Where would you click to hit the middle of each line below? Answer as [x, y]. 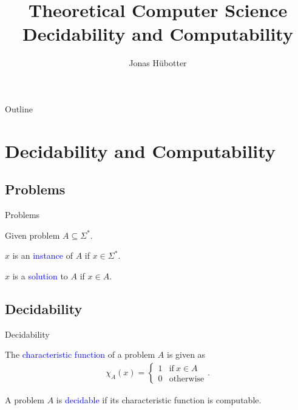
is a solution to [40, 275]
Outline [19, 108]
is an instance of [43, 255]
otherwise [187, 379]
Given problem [32, 235]
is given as [186, 354]
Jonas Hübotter [158, 63]
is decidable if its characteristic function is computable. [159, 399]
